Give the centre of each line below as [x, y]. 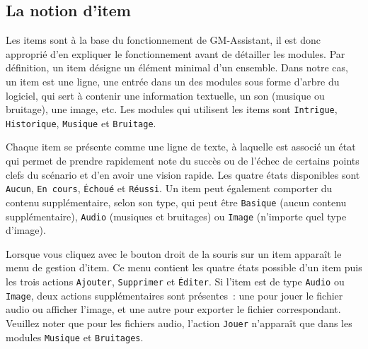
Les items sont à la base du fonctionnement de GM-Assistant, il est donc [163, 40]
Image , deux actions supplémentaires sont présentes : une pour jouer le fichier [174, 295]
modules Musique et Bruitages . [75, 337]
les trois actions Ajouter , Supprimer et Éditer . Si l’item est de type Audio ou [175, 282]
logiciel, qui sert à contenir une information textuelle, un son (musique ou [165, 95]
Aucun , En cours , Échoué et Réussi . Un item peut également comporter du [169, 188]
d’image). [26, 230]
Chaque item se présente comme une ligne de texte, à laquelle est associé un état [181, 147]
